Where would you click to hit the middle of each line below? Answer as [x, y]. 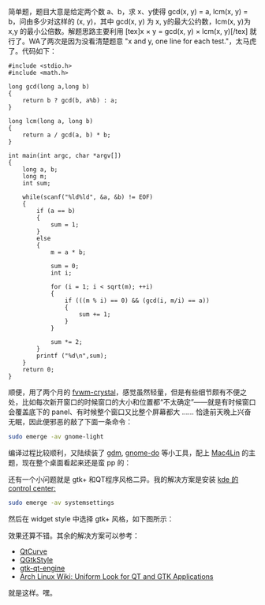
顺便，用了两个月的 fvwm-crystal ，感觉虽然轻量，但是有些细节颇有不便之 [127, 392]
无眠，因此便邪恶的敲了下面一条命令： [70, 422]
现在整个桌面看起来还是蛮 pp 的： [77, 462]
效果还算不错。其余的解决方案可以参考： [74, 536]
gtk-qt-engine [42, 568]
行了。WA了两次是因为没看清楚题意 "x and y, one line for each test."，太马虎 [132, 41]
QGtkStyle [36, 559]
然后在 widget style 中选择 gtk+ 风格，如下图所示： [91, 518]
